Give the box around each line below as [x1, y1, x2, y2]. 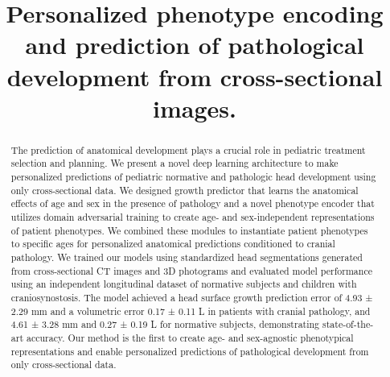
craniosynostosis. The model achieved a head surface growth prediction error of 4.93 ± [10, 290, 373, 304]
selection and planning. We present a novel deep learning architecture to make [10, 156, 339, 170]
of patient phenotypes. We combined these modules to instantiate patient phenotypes [10, 223, 368, 237]
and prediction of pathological [25, 28, 364, 61]
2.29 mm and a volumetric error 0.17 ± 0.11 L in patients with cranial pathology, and [10, 304, 371, 317]
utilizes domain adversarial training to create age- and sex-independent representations [10, 210, 375, 224]
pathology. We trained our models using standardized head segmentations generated [10, 250, 363, 263]
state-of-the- [322, 317, 374, 331]
